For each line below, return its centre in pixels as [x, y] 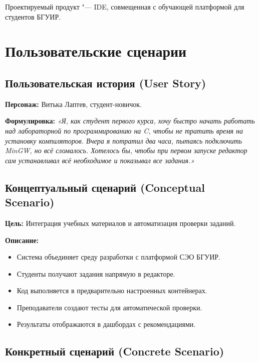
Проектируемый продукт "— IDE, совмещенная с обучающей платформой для [125, 7]
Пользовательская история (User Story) [106, 83]
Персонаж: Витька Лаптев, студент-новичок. [73, 104]
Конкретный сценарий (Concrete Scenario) [115, 351]
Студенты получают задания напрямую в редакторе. [96, 273]
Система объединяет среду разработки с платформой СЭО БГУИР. [118, 257]
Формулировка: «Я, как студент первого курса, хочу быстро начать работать [130, 121]
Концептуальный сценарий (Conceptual [105, 187]
